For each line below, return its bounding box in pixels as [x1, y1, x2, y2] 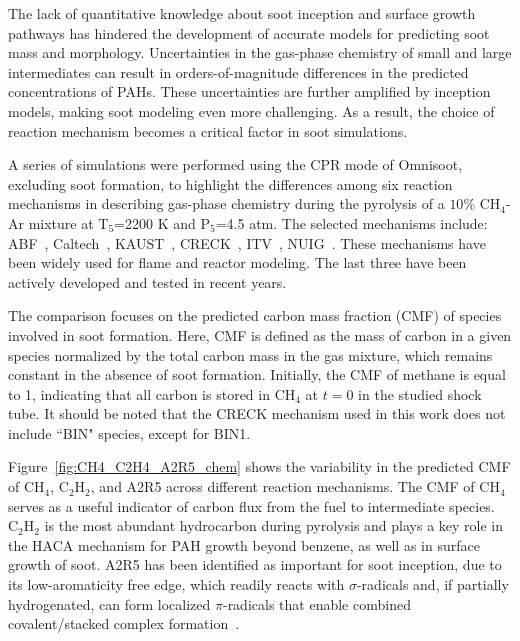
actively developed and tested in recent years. [8, 271, 287, 292]
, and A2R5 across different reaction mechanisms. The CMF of [90, 476, 475, 497]
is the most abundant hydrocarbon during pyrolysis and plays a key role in [44, 515, 504, 536]
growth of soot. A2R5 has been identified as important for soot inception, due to [8, 554, 502, 575]
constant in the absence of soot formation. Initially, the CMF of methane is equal [8, 364, 506, 385]
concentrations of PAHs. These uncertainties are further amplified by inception [8, 81, 491, 102]
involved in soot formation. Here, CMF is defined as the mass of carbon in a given [8, 324, 512, 345]
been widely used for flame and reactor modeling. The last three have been [8, 252, 467, 273]
